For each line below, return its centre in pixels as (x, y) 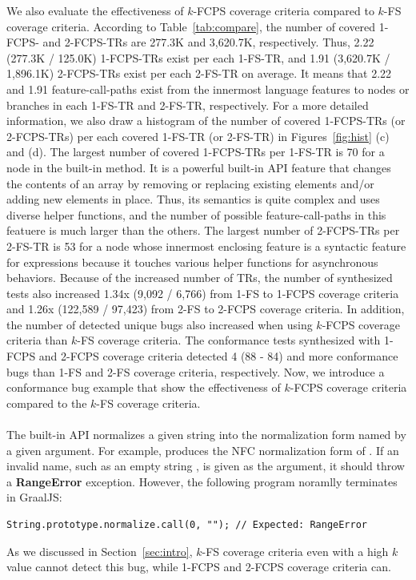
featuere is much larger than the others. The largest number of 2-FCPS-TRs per (203, 230)
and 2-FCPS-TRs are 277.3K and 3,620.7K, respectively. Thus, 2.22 (208, 42)
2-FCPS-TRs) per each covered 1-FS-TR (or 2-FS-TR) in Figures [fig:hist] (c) (198, 136)
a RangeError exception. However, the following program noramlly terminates (202, 481)
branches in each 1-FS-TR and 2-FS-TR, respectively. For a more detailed (188, 105)
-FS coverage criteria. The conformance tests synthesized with (229, 340)
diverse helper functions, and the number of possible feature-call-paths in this (196, 214)
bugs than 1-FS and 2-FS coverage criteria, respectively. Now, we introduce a (196, 371)
